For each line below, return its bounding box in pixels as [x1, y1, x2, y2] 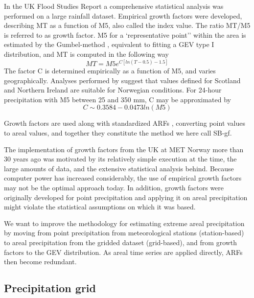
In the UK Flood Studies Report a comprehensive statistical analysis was [4, 1, 224, 11]
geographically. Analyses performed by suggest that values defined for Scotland [4, 75, 241, 85]
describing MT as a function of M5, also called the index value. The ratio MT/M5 [4, 20, 251, 30]
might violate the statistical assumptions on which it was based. [4, 202, 196, 212]
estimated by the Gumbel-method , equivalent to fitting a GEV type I [4, 39, 214, 49]
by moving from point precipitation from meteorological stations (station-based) [4, 228, 244, 238]
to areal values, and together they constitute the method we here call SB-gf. [4, 128, 232, 138]
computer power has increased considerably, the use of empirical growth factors [4, 173, 242, 183]
